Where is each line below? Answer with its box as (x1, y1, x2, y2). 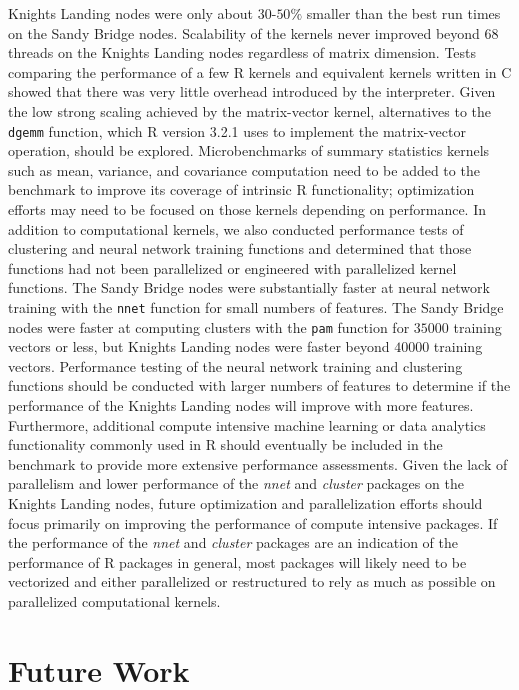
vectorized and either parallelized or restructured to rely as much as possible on (8, 571, 496, 592)
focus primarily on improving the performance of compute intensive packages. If (8, 512, 498, 533)
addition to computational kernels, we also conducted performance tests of (8, 218, 464, 239)
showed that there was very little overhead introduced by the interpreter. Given (8, 81, 496, 102)
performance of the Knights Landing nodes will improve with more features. (8, 395, 474, 416)
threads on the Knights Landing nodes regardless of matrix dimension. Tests (8, 42, 477, 63)
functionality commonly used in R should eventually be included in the (8, 434, 443, 455)
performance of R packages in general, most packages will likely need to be (8, 551, 467, 572)
